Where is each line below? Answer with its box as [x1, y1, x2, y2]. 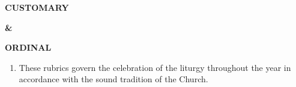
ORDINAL [5, 41, 52, 54]
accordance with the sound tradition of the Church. [19, 73, 208, 85]
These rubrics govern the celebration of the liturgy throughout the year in [19, 61, 291, 73]
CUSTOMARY [5, 1, 69, 13]
